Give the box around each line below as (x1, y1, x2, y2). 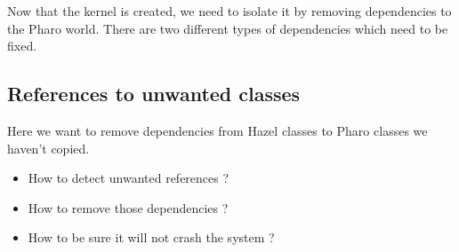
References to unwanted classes (7, 80, 301, 107)
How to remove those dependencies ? (28, 198, 229, 217)
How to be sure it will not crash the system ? (28, 228, 275, 247)
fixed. (7, 36, 37, 55)
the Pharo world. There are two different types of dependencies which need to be (7, 19, 448, 37)
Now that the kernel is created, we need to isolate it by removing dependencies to (7, 2, 452, 20)
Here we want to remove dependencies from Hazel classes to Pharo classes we (7, 121, 428, 139)
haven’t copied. (7, 138, 90, 157)
